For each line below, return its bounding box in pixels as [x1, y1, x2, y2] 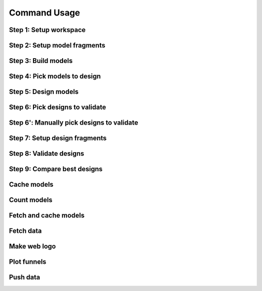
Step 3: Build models [9, 57, 73, 65]
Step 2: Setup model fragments [9, 41, 105, 49]
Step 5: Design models [9, 88, 79, 96]
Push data [9, 273, 40, 281]
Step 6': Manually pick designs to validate [9, 119, 138, 127]
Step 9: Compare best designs [9, 165, 103, 173]
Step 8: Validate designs [9, 149, 84, 158]
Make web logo [9, 242, 56, 251]
